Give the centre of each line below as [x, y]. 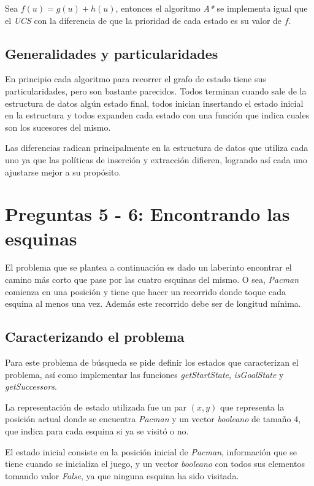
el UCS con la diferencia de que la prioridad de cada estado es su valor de [144, 20]
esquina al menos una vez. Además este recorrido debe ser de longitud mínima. [153, 303]
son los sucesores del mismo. [58, 127]
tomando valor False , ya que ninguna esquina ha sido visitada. [122, 475]
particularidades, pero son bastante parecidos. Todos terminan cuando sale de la [156, 91]
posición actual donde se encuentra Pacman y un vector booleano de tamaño [148, 419]
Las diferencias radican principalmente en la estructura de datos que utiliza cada [157, 148]
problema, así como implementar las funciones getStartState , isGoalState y [144, 374]
